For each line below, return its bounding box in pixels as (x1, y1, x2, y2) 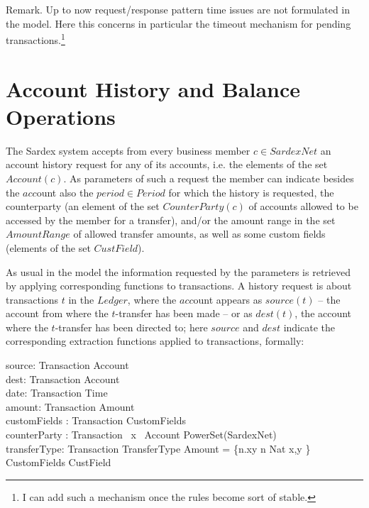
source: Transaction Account (6, 358, 129, 372)
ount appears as (193, 292, 263, 307)
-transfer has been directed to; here (55, 319, 208, 334)
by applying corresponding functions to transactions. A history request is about (6, 278, 352, 293)
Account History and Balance (6, 74, 300, 103)
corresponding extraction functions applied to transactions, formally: (6, 333, 304, 348)
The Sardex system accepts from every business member (6, 143, 250, 158)
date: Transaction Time (6, 385, 108, 400)
